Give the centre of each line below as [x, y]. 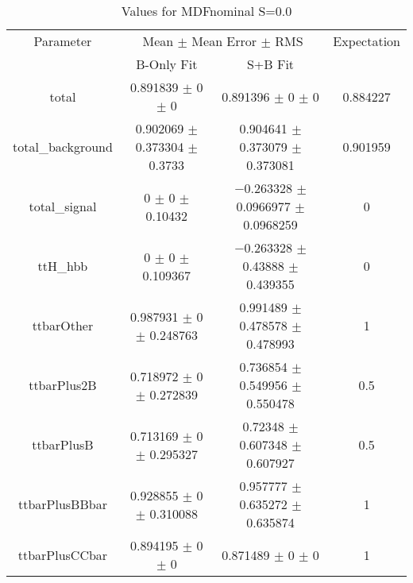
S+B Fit [270, 64]
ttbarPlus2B [63, 385]
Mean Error [224, 41]
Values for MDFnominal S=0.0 [206, 11]
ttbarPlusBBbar [62, 504]
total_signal [63, 206]
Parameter [63, 41]
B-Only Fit [167, 64]
